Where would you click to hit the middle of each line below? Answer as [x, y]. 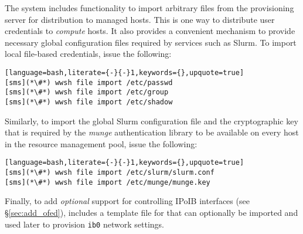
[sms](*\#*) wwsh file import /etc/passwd [89, 82]
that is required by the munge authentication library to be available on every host [152, 132]
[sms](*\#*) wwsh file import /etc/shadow [89, 102]
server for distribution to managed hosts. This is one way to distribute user [140, 19]
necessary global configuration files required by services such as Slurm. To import [151, 42]
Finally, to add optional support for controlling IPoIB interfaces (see [127, 201]
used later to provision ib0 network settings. [84, 224]
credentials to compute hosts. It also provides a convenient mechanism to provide [150, 31]
